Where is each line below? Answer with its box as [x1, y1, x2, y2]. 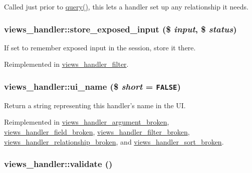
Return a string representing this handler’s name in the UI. [4, 100, 186, 110]
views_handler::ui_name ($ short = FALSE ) [4, 80, 181, 92]
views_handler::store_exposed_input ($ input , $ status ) [4, 22, 237, 35]
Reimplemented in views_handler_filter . [4, 59, 129, 69]
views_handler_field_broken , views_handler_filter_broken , [4, 126, 190, 137]
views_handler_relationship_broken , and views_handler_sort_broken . [4, 136, 224, 147]
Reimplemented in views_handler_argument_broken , [4, 117, 169, 127]
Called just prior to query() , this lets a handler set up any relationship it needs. [4, 1, 248, 11]
